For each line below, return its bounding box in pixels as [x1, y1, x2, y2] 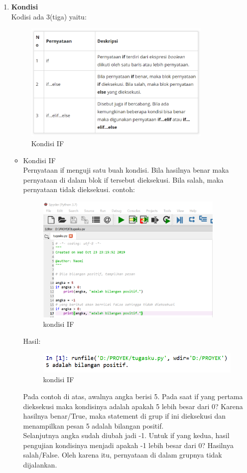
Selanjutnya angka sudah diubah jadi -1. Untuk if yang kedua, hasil [23, 430, 230, 441]
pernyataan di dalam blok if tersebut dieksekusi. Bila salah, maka [23, 174, 224, 185]
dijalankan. [23, 460, 57, 470]
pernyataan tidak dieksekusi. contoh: [23, 184, 135, 195]
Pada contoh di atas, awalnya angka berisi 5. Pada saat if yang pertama [23, 391, 243, 401]
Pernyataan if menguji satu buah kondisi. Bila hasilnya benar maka [23, 165, 229, 175]
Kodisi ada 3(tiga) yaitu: [11, 11, 87, 21]
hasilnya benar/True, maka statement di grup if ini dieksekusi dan [23, 411, 226, 421]
